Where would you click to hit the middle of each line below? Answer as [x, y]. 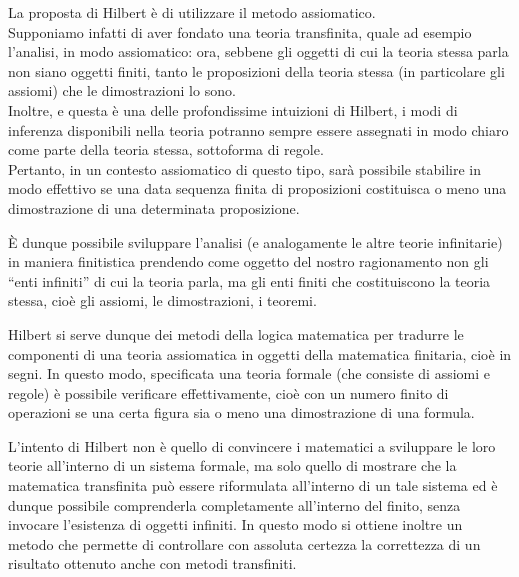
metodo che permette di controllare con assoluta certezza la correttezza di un [244, 543]
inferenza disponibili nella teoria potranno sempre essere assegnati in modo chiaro [258, 129]
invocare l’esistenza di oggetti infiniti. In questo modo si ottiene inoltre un [235, 524]
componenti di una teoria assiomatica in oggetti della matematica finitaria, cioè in [260, 353]
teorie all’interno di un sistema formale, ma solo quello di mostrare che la [232, 465]
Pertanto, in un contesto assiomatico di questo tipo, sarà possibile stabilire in [245, 168]
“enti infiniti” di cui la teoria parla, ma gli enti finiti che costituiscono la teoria [249, 280]
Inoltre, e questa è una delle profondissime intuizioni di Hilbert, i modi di [233, 109]
